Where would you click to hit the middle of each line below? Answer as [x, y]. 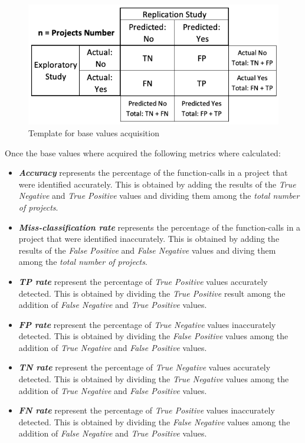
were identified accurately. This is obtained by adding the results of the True [157, 184]
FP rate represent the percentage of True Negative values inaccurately [147, 324]
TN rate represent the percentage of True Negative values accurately [145, 367]
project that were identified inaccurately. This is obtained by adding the [149, 239]
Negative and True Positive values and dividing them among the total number [159, 196]
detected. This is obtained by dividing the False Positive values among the [153, 336]
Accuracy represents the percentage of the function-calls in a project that [153, 173]
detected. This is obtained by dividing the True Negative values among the [154, 379]
